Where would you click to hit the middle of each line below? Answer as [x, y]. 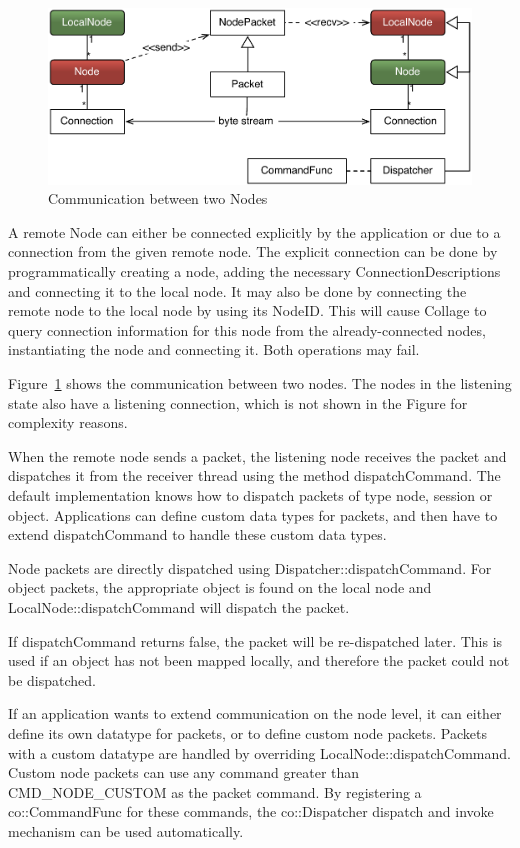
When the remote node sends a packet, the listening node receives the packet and [257, 455]
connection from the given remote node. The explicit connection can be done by [253, 251]
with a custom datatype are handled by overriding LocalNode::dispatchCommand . [259, 752]
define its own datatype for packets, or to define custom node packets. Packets [247, 732]
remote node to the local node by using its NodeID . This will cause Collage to [247, 310]
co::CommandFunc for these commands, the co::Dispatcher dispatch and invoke [251, 811]
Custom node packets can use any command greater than [184, 772]
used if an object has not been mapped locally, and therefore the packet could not [259, 660]
